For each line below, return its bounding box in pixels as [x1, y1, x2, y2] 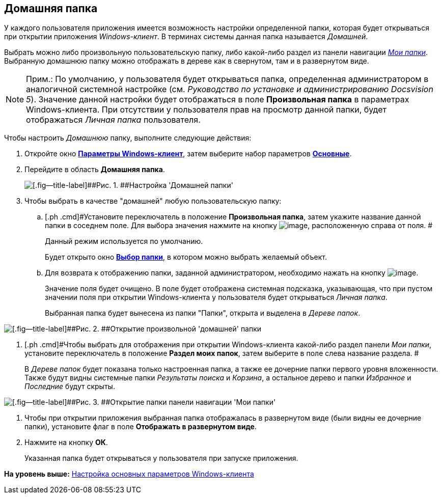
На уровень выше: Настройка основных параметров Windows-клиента [4, 469, 254, 479]
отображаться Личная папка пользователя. [26, 115, 201, 125]
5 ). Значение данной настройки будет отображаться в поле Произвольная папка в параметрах [26, 94, 409, 105]
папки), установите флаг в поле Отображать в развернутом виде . [24, 422, 257, 431]
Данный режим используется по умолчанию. [45, 237, 203, 246]
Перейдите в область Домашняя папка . [24, 165, 165, 174]
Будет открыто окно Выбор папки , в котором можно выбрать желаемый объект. [45, 253, 327, 262]
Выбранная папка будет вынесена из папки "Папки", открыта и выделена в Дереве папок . [45, 309, 361, 318]
